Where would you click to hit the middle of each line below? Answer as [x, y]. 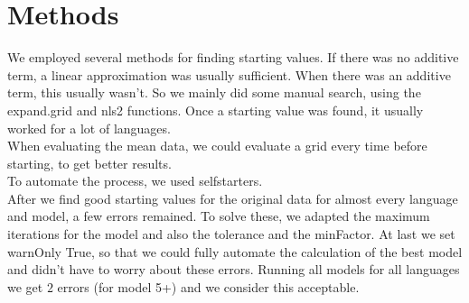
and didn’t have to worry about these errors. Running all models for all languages [234, 269]
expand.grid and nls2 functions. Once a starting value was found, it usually [216, 110]
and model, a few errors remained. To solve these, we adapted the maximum [219, 216]
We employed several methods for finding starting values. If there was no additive [233, 57]
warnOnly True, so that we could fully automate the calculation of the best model [235, 251]
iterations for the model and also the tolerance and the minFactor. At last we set [231, 234]
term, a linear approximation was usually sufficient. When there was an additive [229, 74]
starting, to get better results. [89, 163]
